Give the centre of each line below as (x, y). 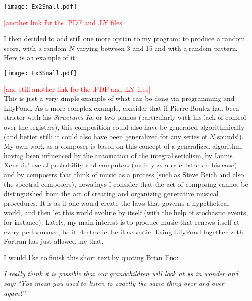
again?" (15, 293)
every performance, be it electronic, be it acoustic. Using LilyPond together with (124, 231)
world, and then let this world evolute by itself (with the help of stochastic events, (126, 212)
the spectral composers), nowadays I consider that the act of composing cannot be (126, 184)
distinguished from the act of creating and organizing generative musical (111, 193)
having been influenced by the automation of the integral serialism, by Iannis (118, 155)
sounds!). (230, 136)
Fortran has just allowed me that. (54, 241)
